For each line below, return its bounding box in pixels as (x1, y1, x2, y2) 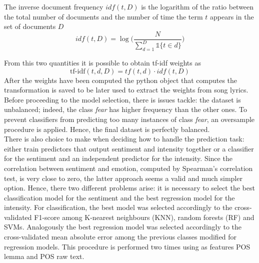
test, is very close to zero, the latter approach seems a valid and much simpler (4, 172, 242, 183)
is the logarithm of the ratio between (141, 1, 254, 11)
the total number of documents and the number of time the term (4, 11, 203, 21)
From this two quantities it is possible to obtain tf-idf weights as (4, 57, 201, 67)
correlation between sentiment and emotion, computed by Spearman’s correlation (4, 162, 253, 173)
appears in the (210, 11, 254, 21)
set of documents (4, 21, 56, 31)
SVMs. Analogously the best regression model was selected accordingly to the (4, 221, 242, 232)
